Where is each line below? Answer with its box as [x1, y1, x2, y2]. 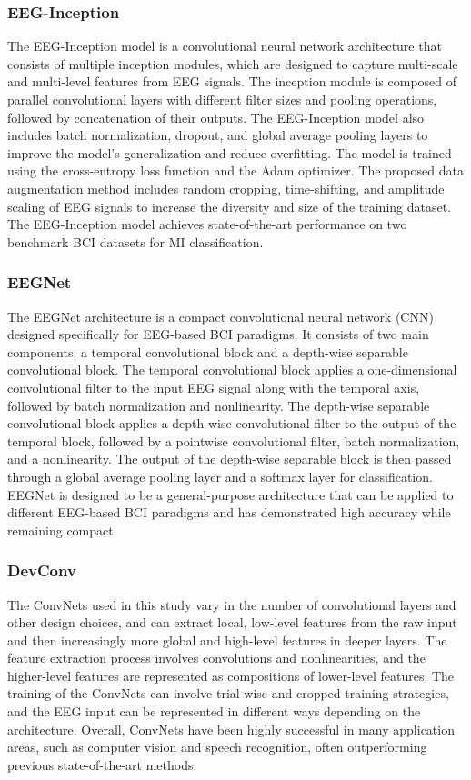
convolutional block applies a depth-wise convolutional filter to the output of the [7, 414, 456, 433]
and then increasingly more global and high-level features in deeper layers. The [7, 630, 447, 649]
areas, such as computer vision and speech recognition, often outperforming [7, 737, 427, 756]
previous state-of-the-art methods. [7, 755, 197, 774]
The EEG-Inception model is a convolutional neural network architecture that [7, 36, 442, 55]
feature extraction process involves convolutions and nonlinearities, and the [7, 648, 426, 667]
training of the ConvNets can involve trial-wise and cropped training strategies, [7, 684, 449, 703]
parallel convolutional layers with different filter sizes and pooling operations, [7, 90, 437, 108]
